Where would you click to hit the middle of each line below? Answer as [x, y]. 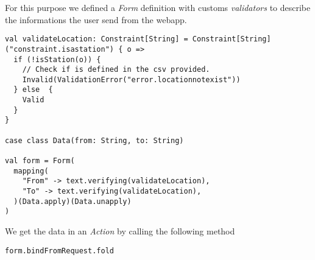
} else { [33, 90]
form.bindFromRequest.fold [59, 251]
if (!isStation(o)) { [57, 59]
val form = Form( [40, 161]
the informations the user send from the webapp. [96, 19]
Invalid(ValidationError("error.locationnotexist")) [131, 79]
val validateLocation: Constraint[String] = [97, 39]
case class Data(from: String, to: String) [94, 140]
